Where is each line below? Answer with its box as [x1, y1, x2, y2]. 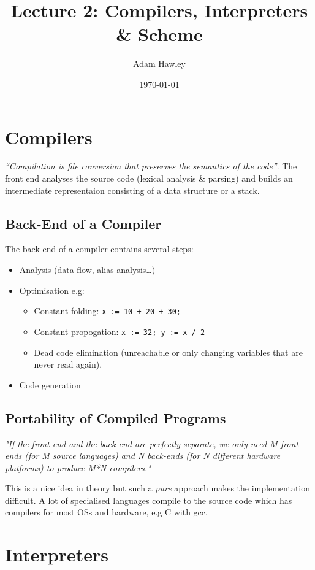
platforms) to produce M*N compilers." [5, 461, 151, 474]
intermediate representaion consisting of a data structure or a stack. [5, 183, 260, 196]
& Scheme [116, 21, 203, 47]
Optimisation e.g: [19, 283, 85, 296]
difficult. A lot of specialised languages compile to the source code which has [5, 493, 292, 506]
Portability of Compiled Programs [5, 408, 226, 427]
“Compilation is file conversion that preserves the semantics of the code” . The [5, 160, 297, 172]
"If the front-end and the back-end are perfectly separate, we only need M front [5, 437, 298, 450]
